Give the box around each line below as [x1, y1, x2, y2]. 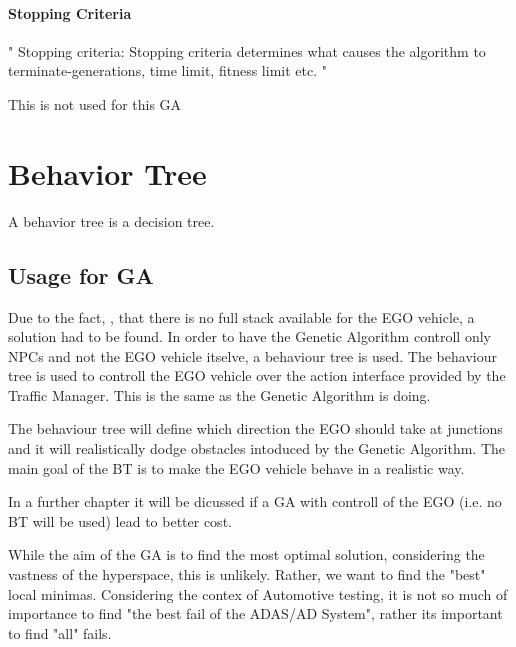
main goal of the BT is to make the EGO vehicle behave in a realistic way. [8, 457, 465, 478]
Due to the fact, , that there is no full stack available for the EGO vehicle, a [8, 306, 475, 327]
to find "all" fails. [8, 622, 112, 643]
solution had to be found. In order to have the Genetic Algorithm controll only [8, 326, 491, 347]
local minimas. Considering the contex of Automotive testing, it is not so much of [8, 583, 508, 604]
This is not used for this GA [8, 93, 182, 114]
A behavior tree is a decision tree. [8, 210, 215, 231]
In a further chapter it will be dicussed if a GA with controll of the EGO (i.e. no [8, 491, 502, 512]
